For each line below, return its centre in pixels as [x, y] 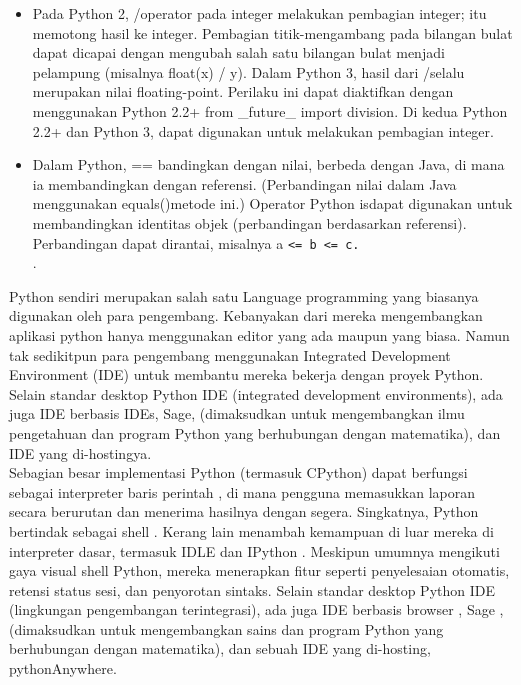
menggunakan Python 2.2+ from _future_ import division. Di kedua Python [270, 110]
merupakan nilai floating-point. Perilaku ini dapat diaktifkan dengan [243, 91]
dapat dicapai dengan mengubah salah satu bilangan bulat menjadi [238, 52]
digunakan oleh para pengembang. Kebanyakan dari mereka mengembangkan [246, 315]
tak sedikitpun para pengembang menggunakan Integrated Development [230, 354]
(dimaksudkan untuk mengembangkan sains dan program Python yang [226, 628]
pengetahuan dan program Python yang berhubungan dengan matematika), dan [255, 432]
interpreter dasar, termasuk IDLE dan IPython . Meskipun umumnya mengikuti [254, 550]
